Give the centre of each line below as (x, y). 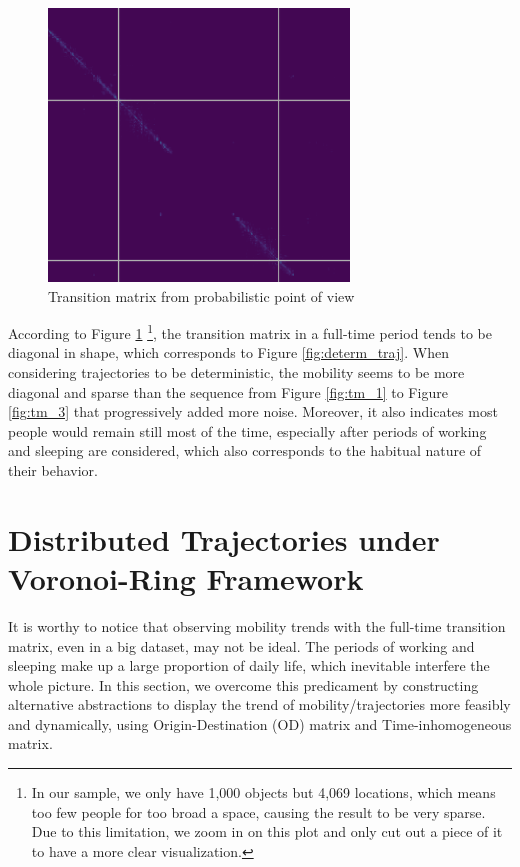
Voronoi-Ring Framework (186, 577)
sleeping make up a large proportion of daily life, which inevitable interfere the (249, 665)
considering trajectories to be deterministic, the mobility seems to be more (236, 372)
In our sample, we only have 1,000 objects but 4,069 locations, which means (263, 792)
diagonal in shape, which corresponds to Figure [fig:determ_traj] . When (228, 352)
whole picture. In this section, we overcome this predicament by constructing (243, 684)
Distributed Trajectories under (224, 538)
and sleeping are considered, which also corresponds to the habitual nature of (245, 450)
